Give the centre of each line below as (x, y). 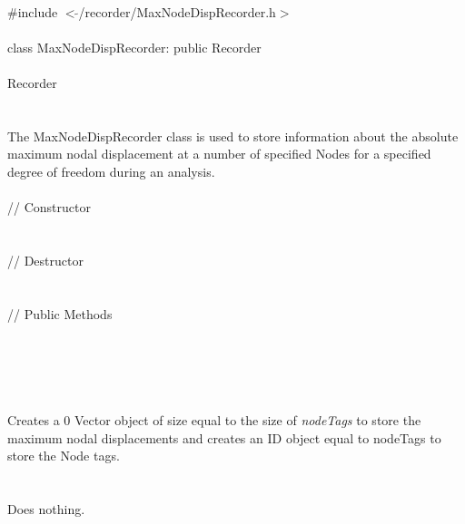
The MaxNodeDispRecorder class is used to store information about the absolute (233, 136)
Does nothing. (46, 509)
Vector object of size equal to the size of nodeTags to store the (247, 420)
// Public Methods (60, 313)
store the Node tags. (64, 456)
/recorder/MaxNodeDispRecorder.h (177, 11)
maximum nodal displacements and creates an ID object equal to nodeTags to (224, 437)
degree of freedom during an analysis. (111, 171)
